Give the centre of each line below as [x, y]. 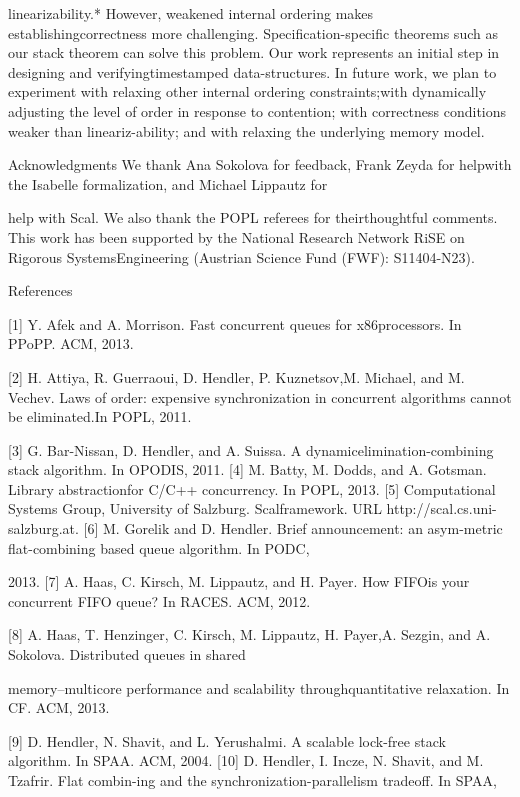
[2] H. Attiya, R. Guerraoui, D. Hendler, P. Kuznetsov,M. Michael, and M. [236, 376]
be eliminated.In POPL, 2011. [100, 416]
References [40, 290]
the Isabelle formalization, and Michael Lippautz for [168, 183]
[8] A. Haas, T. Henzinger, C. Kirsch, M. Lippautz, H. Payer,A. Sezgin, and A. [249, 634]
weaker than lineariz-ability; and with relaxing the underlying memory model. [246, 130]
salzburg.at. [43, 528]
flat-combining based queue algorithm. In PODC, [159, 547]
